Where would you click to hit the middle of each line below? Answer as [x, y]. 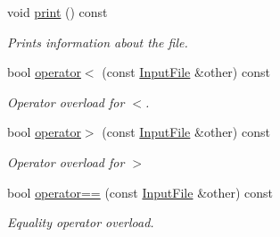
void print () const [58, 12]
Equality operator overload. [81, 222]
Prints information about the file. [98, 42]
